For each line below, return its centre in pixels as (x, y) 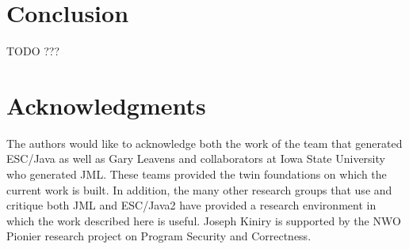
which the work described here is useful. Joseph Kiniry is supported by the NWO (204, 220)
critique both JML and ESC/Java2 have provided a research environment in (191, 205)
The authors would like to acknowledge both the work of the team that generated (204, 143)
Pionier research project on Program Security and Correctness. (159, 236)
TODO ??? (33, 51)
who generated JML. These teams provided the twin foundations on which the (197, 174)
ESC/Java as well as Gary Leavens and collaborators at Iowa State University (196, 158)
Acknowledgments (106, 105)
